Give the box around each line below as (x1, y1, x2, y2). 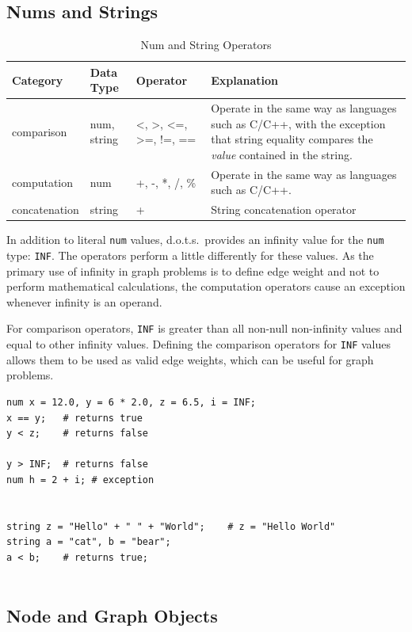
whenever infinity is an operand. (6, 293, 162, 310)
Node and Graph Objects (6, 603, 218, 627)
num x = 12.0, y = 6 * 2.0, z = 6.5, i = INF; (6, 396, 256, 408)
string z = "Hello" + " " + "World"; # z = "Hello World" (6, 520, 336, 532)
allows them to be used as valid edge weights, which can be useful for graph (6, 351, 374, 367)
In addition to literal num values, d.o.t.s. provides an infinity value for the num (6, 231, 384, 248)
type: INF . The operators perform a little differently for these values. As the (6, 247, 374, 264)
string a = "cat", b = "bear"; (6, 536, 171, 548)
